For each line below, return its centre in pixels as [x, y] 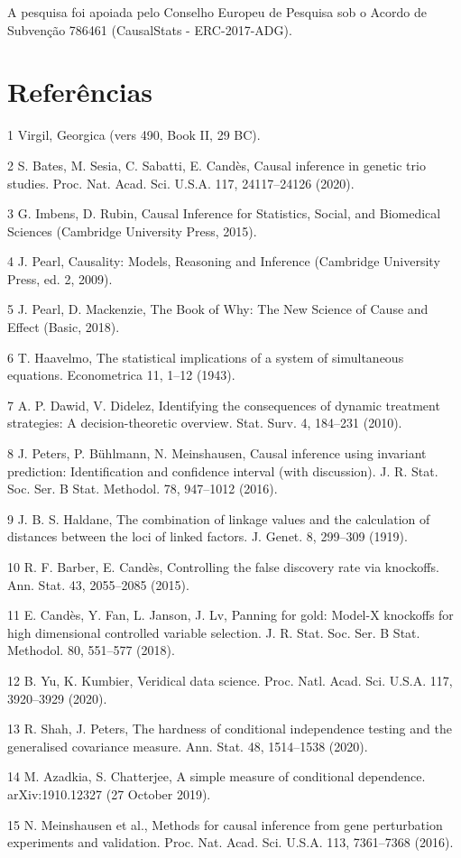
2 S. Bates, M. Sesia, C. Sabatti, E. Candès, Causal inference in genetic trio [217, 165]
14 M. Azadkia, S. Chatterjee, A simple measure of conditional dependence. [217, 776]
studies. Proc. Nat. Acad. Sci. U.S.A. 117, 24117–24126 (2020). [181, 183]
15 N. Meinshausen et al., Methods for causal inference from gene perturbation [225, 824]
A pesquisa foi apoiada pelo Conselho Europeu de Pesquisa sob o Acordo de [217, 12]
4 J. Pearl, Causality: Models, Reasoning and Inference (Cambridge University [224, 261]
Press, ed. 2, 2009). [60, 278]
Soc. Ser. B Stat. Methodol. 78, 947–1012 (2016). [143, 489]
